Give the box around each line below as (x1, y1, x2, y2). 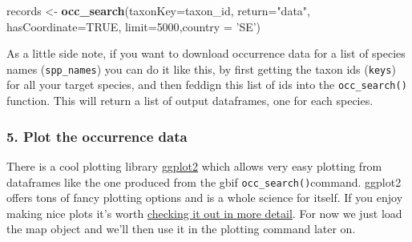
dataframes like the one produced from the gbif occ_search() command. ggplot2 (6, 173, 402, 190)
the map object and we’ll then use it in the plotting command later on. (6, 220, 356, 237)
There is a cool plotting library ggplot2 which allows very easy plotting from (6, 157, 382, 174)
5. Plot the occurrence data (6, 126, 188, 146)
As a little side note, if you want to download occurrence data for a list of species (6, 45, 406, 62)
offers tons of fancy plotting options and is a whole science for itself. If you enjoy (6, 189, 403, 206)
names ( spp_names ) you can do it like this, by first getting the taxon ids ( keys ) (6, 60, 396, 77)
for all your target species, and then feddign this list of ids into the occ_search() (6, 76, 407, 93)
